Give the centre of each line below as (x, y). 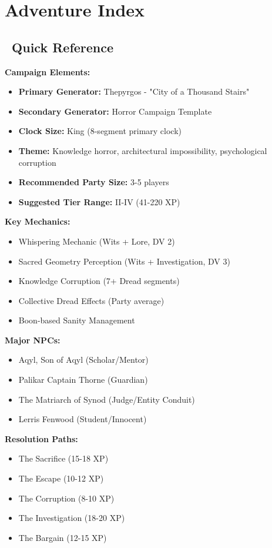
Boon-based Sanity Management (77, 320)
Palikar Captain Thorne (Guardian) (83, 380)
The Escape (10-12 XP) (61, 478)
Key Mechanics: (38, 221)
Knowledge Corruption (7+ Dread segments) (99, 281)
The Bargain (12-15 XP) (63, 537)
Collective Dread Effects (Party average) (91, 300)
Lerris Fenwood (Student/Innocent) (83, 419)
